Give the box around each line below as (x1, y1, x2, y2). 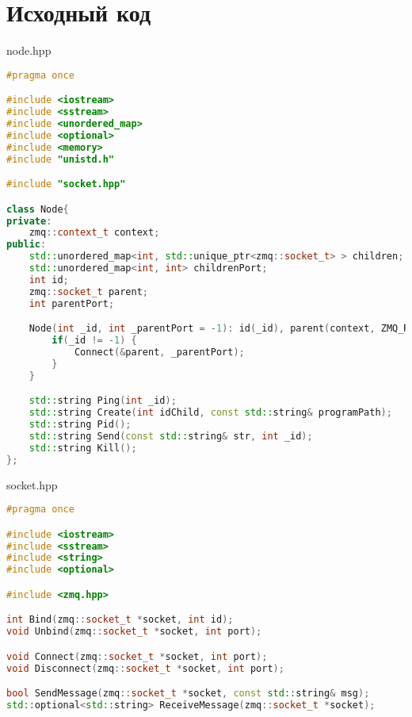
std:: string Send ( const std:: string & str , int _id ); (29, 430, 313, 442)
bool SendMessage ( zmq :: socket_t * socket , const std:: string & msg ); (6, 688, 370, 700)
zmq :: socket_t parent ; (29, 286, 149, 297)
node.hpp (6, 42, 51, 59)
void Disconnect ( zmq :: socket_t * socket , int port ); (6, 662, 284, 674)
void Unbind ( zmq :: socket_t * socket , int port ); (6, 626, 262, 638)
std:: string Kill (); (29, 442, 137, 454)
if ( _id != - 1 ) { (51, 335, 137, 347)
